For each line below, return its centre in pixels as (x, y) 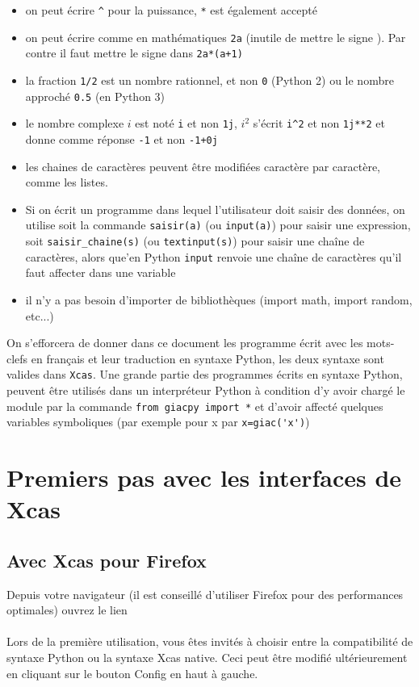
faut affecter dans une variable (101, 272)
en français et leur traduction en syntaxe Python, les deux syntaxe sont (207, 358)
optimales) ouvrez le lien (67, 610)
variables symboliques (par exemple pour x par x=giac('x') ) (158, 422)
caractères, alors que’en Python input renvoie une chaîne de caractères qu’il (214, 256)
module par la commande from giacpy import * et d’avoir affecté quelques (195, 406)
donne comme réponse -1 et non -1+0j (122, 138)
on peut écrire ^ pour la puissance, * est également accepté (171, 10)
